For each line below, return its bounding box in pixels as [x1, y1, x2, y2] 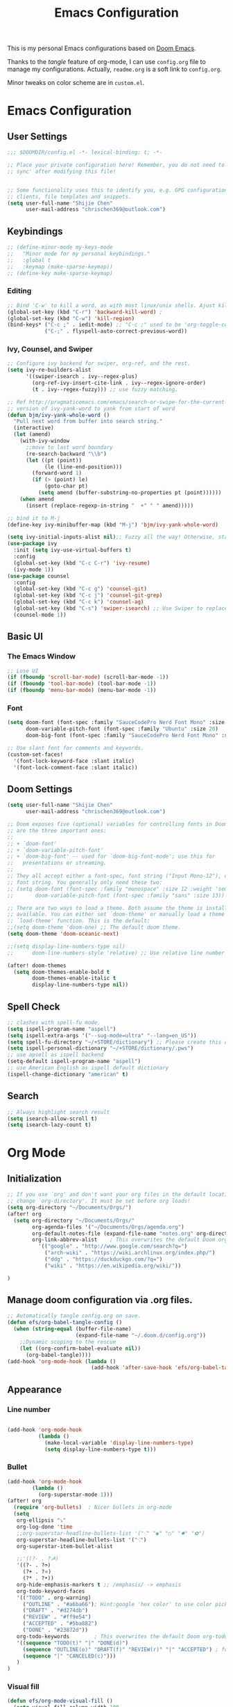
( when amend [19, 496, 54, 503]
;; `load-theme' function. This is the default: [7, 918, 150, 925]
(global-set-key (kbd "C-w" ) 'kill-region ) [7, 315, 135, 322]
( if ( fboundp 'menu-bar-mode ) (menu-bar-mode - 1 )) [7, 687, 157, 694]
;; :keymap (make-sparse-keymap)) [7, 263, 113, 270]
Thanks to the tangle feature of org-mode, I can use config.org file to [7, 58, 206, 66]
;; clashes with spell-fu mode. [7, 1018, 101, 1026]
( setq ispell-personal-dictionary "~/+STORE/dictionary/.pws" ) [7, 1045, 194, 1052]
